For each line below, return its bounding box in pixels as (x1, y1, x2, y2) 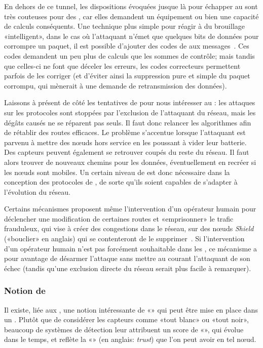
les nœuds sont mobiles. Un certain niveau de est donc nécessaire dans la (4, 166, 230, 177)
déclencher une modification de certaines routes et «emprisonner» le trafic (4, 213, 234, 224)
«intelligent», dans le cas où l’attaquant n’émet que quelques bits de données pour (4, 30, 259, 41)
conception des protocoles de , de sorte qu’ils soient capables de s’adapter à (4, 177, 238, 187)
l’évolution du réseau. (4, 186, 70, 197)
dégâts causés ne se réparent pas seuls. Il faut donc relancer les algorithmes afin (4, 117, 251, 127)
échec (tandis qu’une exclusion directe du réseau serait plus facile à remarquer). (4, 263, 251, 273)
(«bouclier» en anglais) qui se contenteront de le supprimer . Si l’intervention (4, 233, 245, 244)
